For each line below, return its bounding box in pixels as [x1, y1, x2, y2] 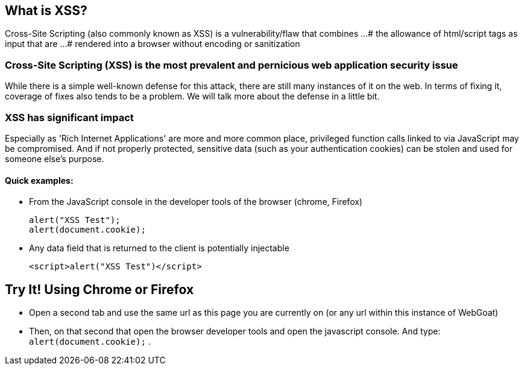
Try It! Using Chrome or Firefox [5, 281, 194, 297]
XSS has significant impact [5, 111, 134, 124]
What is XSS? [5, 3, 87, 18]
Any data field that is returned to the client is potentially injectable [29, 243, 289, 254]
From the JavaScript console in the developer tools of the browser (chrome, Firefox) [29, 196, 362, 207]
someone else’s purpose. [5, 153, 104, 164]
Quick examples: [5, 175, 74, 186]
